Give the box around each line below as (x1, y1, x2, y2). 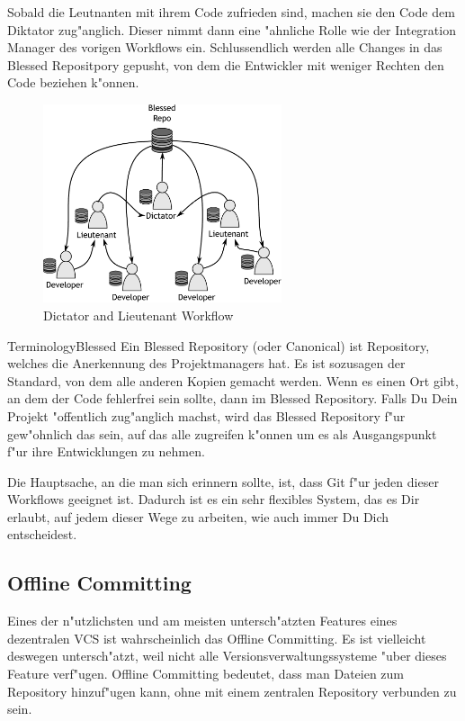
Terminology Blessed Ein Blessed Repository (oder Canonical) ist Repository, (7, 336, 430, 355)
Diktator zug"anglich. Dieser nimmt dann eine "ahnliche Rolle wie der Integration (7, 20, 456, 39)
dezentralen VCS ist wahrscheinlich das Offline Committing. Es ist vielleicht (7, 628, 426, 647)
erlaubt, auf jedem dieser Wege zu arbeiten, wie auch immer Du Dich (7, 507, 389, 526)
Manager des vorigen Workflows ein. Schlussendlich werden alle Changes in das (7, 38, 443, 57)
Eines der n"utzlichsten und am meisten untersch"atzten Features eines (7, 611, 398, 630)
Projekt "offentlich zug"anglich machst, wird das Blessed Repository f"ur (7, 406, 406, 425)
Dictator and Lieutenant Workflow (43, 305, 234, 324)
